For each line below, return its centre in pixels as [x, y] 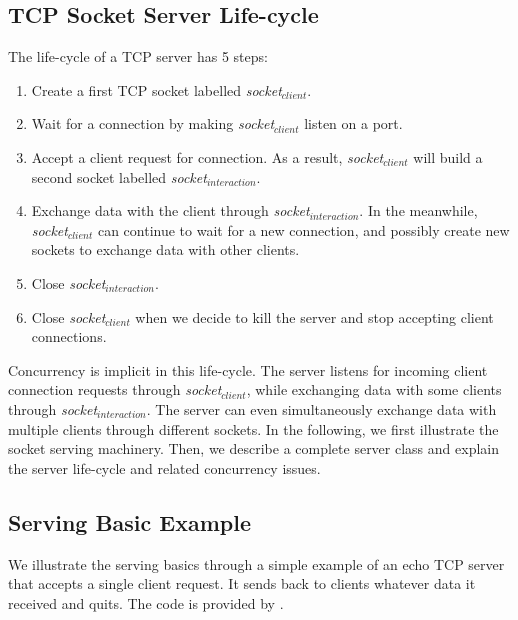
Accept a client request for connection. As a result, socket [207, 156]
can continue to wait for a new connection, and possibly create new [303, 229]
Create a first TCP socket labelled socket [156, 89]
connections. [69, 336]
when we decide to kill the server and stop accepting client [314, 316]
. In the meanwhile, [418, 210]
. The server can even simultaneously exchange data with [321, 408]
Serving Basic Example [130, 521]
